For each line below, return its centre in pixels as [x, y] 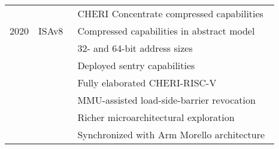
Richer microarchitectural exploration [156, 117]
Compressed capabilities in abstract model [166, 31]
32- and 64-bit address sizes [135, 48]
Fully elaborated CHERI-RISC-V [147, 83]
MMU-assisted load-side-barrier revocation [166, 100]
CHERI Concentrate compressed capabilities [170, 13]
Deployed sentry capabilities [136, 65]
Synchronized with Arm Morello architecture [171, 134]
